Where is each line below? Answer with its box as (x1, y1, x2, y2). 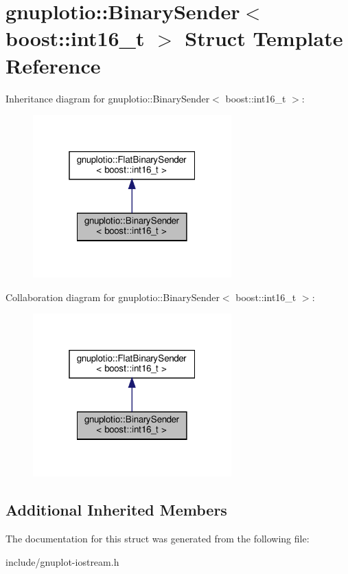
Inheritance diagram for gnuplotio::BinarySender (5, 91, 210, 105)
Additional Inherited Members (5, 499, 227, 520)
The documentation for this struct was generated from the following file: (5, 531, 310, 545)
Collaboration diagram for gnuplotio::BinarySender (5, 289, 220, 304)
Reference (5, 51, 101, 79)
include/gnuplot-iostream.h (5, 554, 119, 569)
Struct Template (185, 24, 343, 52)
